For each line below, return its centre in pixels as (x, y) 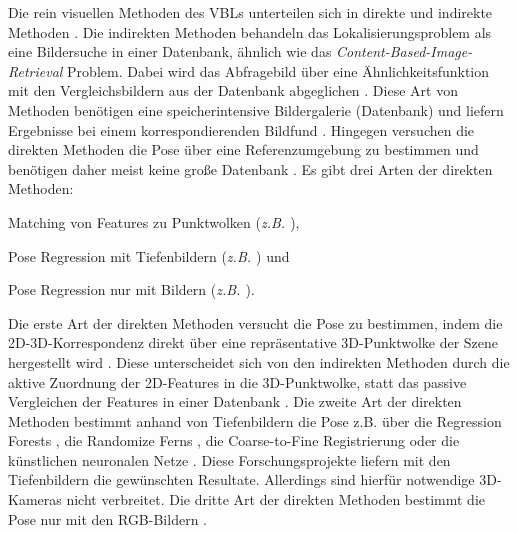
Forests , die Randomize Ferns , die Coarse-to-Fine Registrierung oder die (234, 440)
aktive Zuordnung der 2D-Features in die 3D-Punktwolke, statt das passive (237, 381)
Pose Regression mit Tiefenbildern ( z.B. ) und (149, 255)
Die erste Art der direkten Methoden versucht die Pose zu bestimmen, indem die (255, 322)
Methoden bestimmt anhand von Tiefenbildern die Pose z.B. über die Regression (255, 420)
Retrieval (35, 70)
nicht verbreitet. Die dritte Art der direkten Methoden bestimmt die (276, 499)
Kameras (35, 499)
